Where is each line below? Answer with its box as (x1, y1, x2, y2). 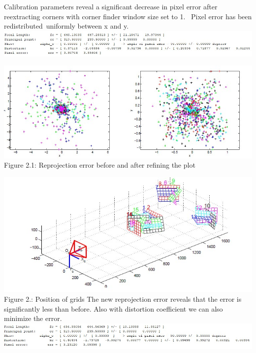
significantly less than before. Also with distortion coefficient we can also (4, 303, 223, 314)
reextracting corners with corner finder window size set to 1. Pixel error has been (4, 11, 252, 21)
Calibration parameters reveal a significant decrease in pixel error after (4, 1, 218, 11)
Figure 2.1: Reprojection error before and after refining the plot (4, 160, 195, 170)
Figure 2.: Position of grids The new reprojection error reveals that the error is (4, 294, 242, 304)
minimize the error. (4, 313, 62, 323)
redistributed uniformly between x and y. (4, 21, 129, 31)
